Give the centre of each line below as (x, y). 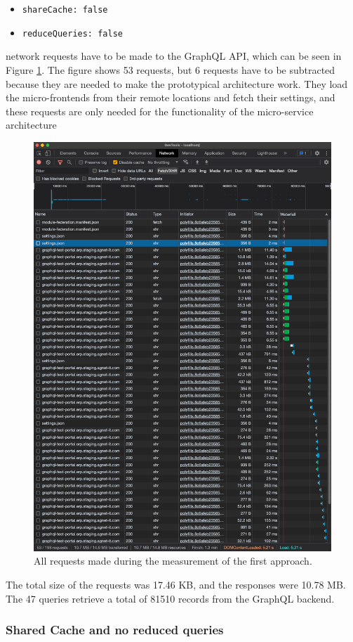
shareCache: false (65, 10)
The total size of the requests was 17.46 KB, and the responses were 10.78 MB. (176, 585)
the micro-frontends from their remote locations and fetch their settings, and (171, 97)
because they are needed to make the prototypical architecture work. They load (177, 83)
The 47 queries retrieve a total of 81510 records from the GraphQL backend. (170, 598)
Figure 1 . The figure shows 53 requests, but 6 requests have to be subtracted (171, 69)
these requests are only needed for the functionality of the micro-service (160, 111)
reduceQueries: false (72, 33)
